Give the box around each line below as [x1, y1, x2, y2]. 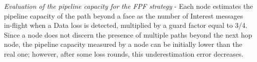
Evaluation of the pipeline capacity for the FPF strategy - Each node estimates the [4, 1, 253, 11]
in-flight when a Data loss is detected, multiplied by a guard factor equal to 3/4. [4, 20, 248, 30]
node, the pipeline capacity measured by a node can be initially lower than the [4, 39, 243, 49]
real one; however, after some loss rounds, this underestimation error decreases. [4, 48, 244, 59]
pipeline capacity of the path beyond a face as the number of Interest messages [4, 10, 243, 21]
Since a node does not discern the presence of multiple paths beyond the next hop [4, 29, 253, 40]
